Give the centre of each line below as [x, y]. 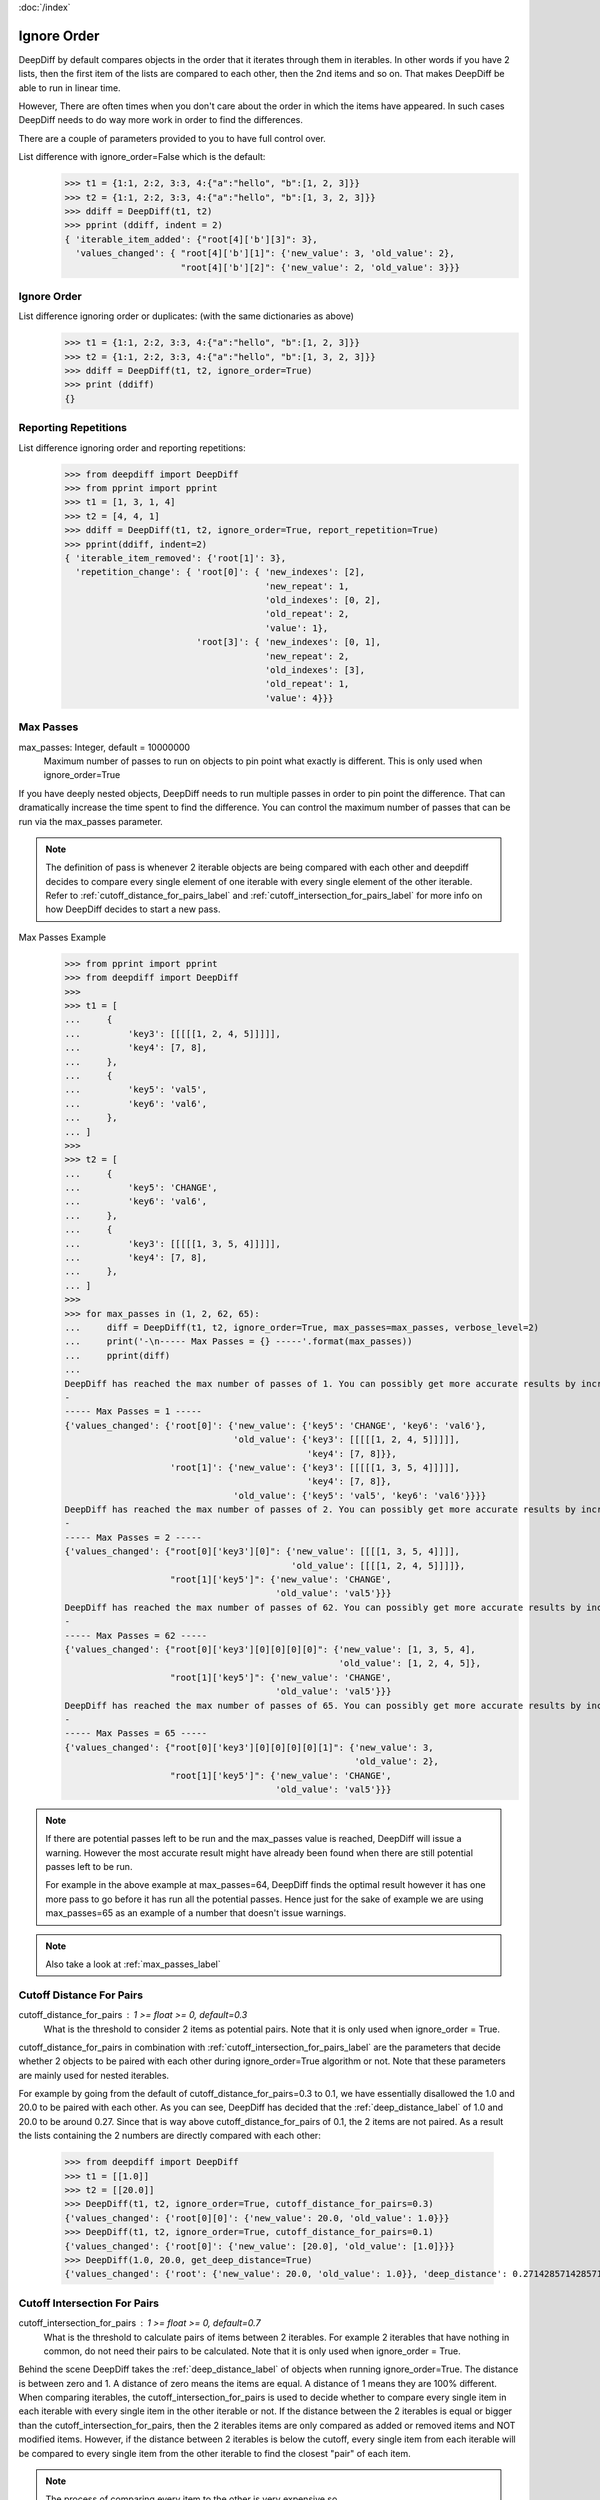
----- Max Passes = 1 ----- [133, 1411]
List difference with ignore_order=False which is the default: [142, 157]
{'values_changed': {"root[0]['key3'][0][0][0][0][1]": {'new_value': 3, [249, 1747]
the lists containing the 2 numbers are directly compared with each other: [170, 2136]
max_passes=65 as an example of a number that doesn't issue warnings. [196, 1913]
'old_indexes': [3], [315, 670]
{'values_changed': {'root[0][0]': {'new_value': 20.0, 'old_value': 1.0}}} [257, 2218]
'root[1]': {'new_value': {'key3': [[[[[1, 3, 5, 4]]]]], [315, 1467]
